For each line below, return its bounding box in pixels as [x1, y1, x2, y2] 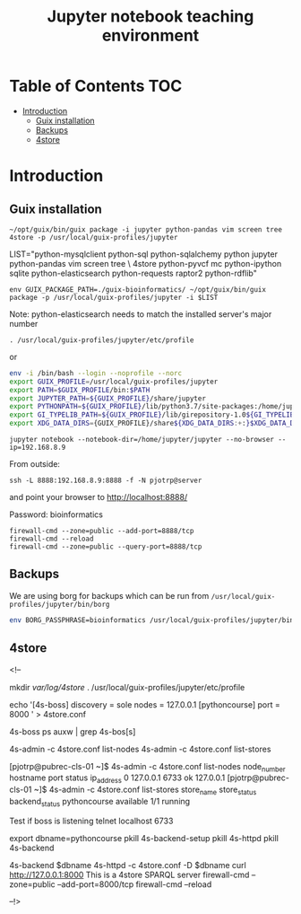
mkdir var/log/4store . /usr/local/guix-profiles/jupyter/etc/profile [9, 681, 245, 692]
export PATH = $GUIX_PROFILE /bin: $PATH [9, 385, 150, 394]
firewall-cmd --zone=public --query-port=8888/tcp [9, 542, 202, 551]
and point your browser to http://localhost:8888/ [9, 492, 188, 503]
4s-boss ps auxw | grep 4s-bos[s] [9, 725, 136, 737]
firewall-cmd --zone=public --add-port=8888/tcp [9, 527, 194, 536]
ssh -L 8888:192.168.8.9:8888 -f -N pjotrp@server [9, 476, 202, 486]
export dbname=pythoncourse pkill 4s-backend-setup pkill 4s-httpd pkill [9, 832, 279, 843]
